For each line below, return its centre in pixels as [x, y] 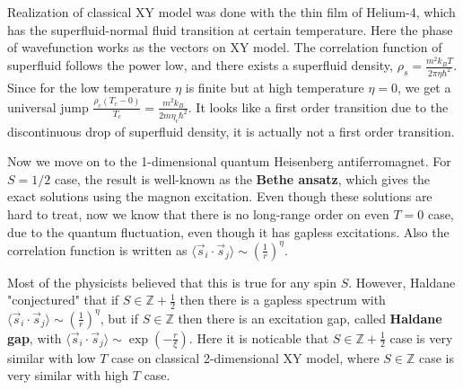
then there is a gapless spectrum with [283, 300]
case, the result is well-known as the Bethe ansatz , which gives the [242, 178]
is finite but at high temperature [275, 87]
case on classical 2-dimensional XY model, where [245, 357]
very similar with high [68, 375]
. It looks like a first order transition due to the [318, 106]
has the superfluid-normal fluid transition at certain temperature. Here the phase [230, 29]
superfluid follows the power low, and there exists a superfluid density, [200, 65]
